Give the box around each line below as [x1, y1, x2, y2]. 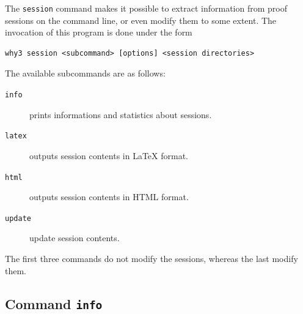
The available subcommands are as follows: [5, 67, 166, 80]
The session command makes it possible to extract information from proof [5, 2, 287, 14]
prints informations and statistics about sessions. [29, 108, 212, 121]
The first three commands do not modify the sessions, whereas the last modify [5, 252, 298, 265]
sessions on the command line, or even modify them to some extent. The [5, 13, 277, 26]
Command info [5, 294, 103, 313]
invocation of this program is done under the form [5, 26, 192, 39]
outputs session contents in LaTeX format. [29, 149, 188, 162]
